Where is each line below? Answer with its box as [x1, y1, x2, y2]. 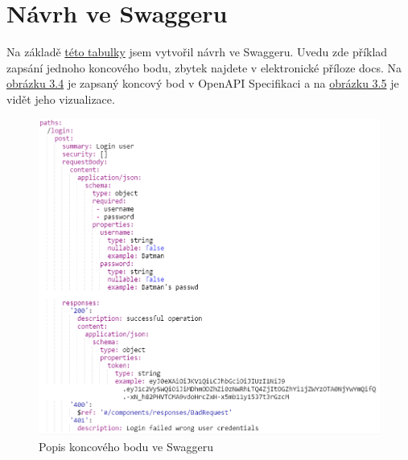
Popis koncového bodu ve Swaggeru [39, 437, 213, 454]
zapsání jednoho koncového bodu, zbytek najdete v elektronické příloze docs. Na [6, 59, 402, 76]
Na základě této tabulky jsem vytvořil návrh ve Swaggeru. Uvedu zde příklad [6, 43, 388, 60]
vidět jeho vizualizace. [6, 90, 115, 107]
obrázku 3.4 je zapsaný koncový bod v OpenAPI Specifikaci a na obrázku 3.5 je [6, 75, 399, 92]
